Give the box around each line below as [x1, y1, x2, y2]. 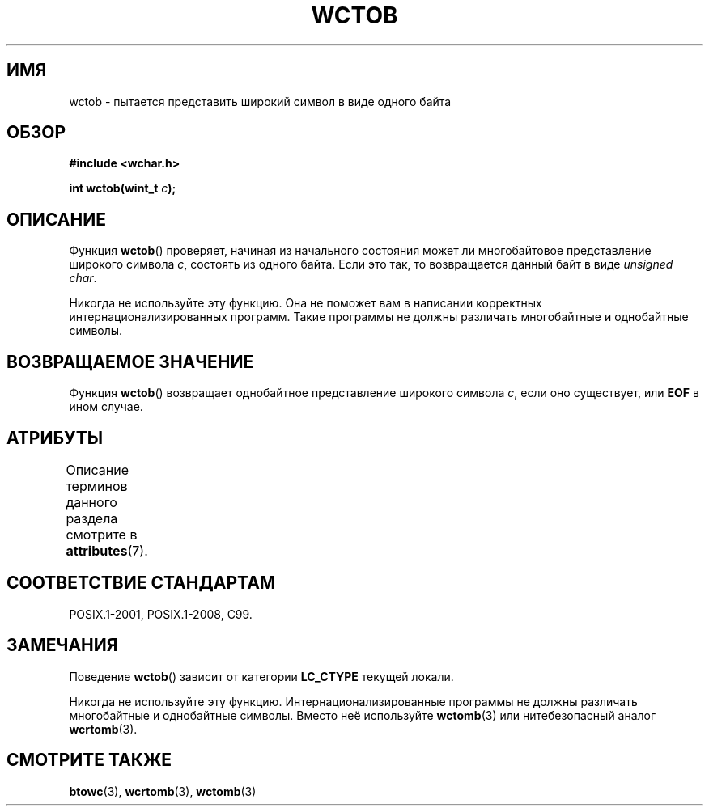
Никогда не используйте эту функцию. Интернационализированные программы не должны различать [69, 694, 638, 708]
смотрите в [66, 526, 138, 543]
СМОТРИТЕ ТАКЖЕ [6, 750, 172, 771]
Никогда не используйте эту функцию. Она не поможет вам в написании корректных [69, 296, 542, 311]
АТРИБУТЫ [6, 427, 104, 448]
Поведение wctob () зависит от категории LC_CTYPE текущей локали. [69, 669, 454, 683]
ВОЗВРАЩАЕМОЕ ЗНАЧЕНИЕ [6, 351, 254, 372]
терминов [66, 477, 128, 494]
